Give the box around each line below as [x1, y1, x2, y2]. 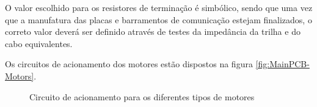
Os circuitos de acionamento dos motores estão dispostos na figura [5, 57, 253, 70]
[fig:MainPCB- [255, 57, 310, 70]
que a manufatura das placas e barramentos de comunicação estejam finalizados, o [5, 13, 312, 26]
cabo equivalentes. [5, 37, 73, 50]
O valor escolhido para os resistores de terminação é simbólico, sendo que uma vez [5, 1, 313, 13]
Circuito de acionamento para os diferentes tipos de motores [29, 90, 255, 103]
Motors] [5, 69, 34, 82]
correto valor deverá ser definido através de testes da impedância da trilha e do [5, 25, 301, 38]
